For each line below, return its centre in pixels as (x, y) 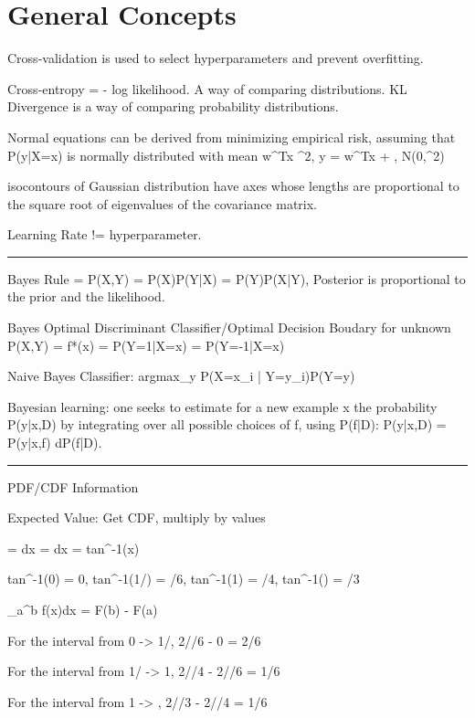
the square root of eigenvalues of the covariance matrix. (163, 203)
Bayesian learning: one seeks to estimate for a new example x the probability (222, 406)
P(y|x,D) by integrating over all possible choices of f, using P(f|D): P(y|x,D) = (227, 424)
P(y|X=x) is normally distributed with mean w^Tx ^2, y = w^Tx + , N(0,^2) (226, 155)
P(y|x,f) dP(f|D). (55, 443)
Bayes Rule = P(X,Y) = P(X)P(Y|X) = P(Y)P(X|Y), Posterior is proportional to (237, 278)
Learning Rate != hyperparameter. (105, 234)
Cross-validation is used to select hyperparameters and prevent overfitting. (216, 58)
